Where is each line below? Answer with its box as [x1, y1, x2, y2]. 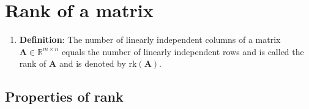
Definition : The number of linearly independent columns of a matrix [19, 33, 281, 46]
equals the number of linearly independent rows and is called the [61, 45, 304, 58]
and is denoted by [59, 57, 126, 70]
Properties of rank [5, 87, 124, 106]
